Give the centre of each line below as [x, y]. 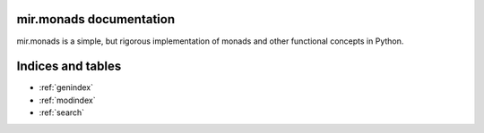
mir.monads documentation [96, 19]
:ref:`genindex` [66, 87]
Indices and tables [69, 66]
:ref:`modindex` [67, 100]
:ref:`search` [62, 112]
